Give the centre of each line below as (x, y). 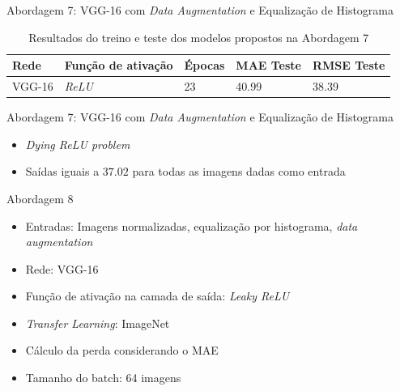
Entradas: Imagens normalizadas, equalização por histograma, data (191, 225)
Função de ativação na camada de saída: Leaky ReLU (157, 296)
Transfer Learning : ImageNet (98, 323)
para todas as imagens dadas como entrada (239, 171)
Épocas (204, 65)
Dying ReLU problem (78, 144)
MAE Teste (268, 65)
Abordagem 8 (40, 198)
